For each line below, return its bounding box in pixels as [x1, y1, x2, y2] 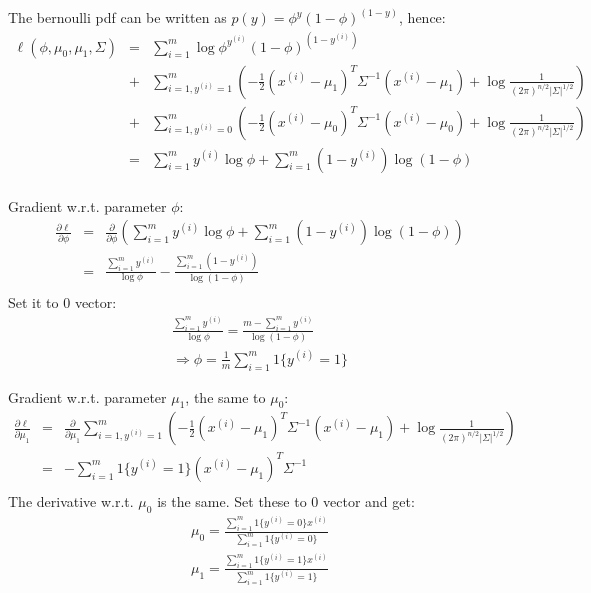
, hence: [399, 7, 446, 28]
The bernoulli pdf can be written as [8, 7, 227, 28]
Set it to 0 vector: [8, 292, 117, 312]
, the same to [185, 386, 266, 407]
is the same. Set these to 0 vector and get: [157, 490, 415, 511]
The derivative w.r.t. [8, 490, 134, 511]
